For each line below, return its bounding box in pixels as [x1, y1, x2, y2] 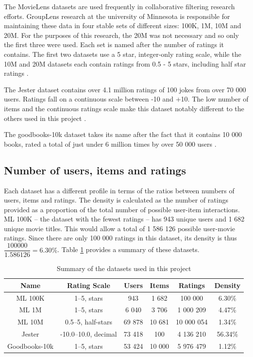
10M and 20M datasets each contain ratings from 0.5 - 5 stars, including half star [4, 58, 246, 68]
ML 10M [17, 317, 44, 327]
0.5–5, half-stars [65, 317, 112, 327]
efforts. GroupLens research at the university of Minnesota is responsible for [4, 11, 230, 21]
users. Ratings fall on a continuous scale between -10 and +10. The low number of [4, 94, 249, 104]
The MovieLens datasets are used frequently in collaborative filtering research [4, 1, 235, 11]
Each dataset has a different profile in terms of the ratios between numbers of [4, 185, 235, 195]
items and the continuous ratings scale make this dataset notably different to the [4, 103, 244, 113]
